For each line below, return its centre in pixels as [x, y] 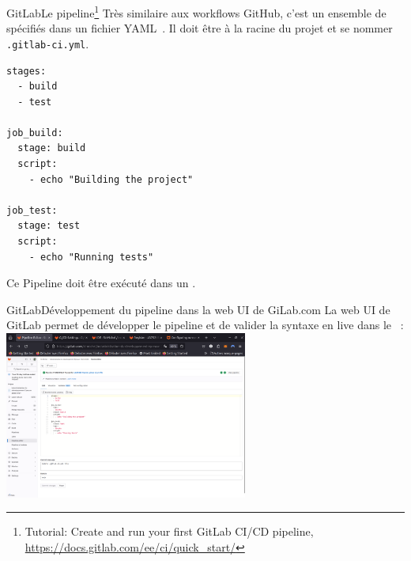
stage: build [52, 148]
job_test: [32, 210]
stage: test [49, 226]
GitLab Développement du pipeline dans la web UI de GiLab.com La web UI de [198, 309]
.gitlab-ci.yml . [48, 43]
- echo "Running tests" [91, 257]
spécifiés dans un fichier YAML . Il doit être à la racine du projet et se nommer [200, 28]
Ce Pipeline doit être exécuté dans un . [101, 283]
